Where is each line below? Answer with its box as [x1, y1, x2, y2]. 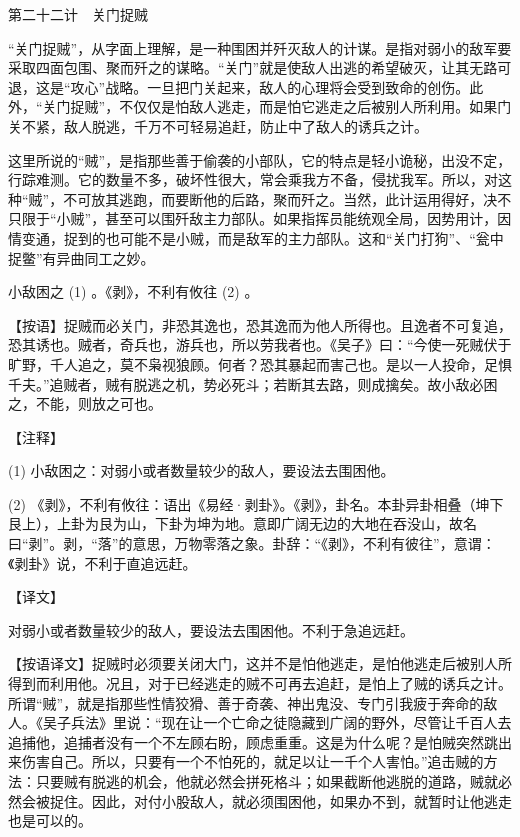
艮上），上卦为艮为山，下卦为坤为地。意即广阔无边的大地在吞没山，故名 [8, 513, 477, 534]
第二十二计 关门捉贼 [8, 4, 148, 24]
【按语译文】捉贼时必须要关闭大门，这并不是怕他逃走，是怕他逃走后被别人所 [8, 653, 512, 674]
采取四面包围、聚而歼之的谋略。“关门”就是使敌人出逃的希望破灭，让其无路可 [8, 57, 512, 78]
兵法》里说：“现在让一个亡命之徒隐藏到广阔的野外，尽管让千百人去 [70, 712, 512, 733]
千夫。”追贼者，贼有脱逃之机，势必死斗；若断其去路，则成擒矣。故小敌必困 [8, 373, 498, 394]
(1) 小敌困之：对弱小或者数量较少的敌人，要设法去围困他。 [8, 460, 395, 481]
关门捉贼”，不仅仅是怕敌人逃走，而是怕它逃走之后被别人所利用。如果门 [42, 96, 512, 117]
